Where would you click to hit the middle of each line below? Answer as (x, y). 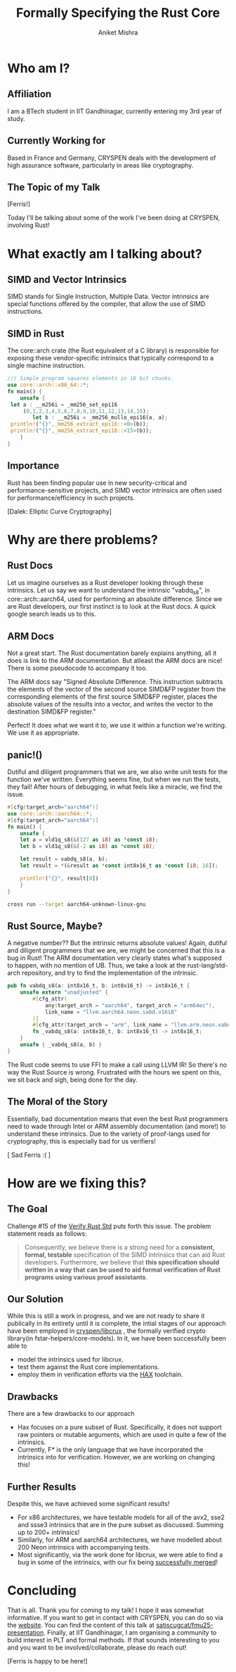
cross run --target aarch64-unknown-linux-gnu (77, 904)
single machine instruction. (46, 366)
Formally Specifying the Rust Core (118, 13)
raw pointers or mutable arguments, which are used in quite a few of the (122, 1435)
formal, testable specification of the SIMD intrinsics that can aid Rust (125, 1255)
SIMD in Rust (36, 333)
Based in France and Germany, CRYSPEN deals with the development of (112, 158)
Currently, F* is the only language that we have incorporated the (110, 1450)
